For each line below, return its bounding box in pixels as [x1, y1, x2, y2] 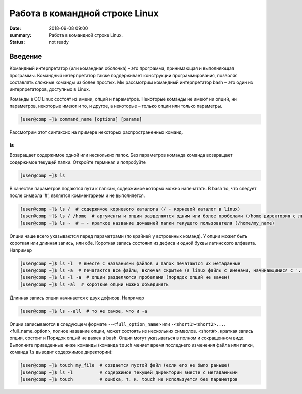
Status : [9, 39, 25, 45]
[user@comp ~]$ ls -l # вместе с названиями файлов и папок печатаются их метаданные [20, 260, 241, 266]
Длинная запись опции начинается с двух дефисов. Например [9, 294, 144, 301]
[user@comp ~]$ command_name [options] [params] [20, 116, 142, 122]
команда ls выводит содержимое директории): [9, 349, 113, 355]
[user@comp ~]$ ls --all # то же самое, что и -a [20, 308, 148, 314]
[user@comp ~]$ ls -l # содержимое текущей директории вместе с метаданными [20, 369, 238, 375]
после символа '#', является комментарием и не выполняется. [9, 192, 145, 199]
